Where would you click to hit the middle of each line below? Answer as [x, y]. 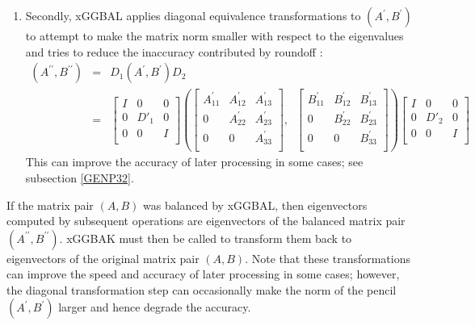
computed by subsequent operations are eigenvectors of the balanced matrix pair [206, 221]
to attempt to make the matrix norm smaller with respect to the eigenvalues [214, 36]
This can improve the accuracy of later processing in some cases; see [194, 162]
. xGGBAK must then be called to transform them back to [206, 238]
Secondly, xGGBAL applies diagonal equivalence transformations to [193, 15]
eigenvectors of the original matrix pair [103, 258]
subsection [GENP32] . [80, 177]
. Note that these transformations [328, 258]
